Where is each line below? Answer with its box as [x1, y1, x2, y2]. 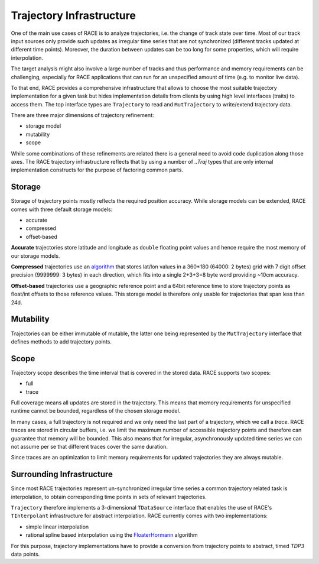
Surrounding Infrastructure [11, 469, 113, 479]
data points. [11, 550, 40, 557]
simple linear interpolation [25, 523, 89, 530]
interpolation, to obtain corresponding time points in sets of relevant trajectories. [11, 493, 207, 500]
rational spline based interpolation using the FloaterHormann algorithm [25, 531, 198, 539]
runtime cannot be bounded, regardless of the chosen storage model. [11, 407, 181, 414]
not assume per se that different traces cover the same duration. [11, 443, 168, 450]
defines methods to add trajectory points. [11, 338, 112, 345]
